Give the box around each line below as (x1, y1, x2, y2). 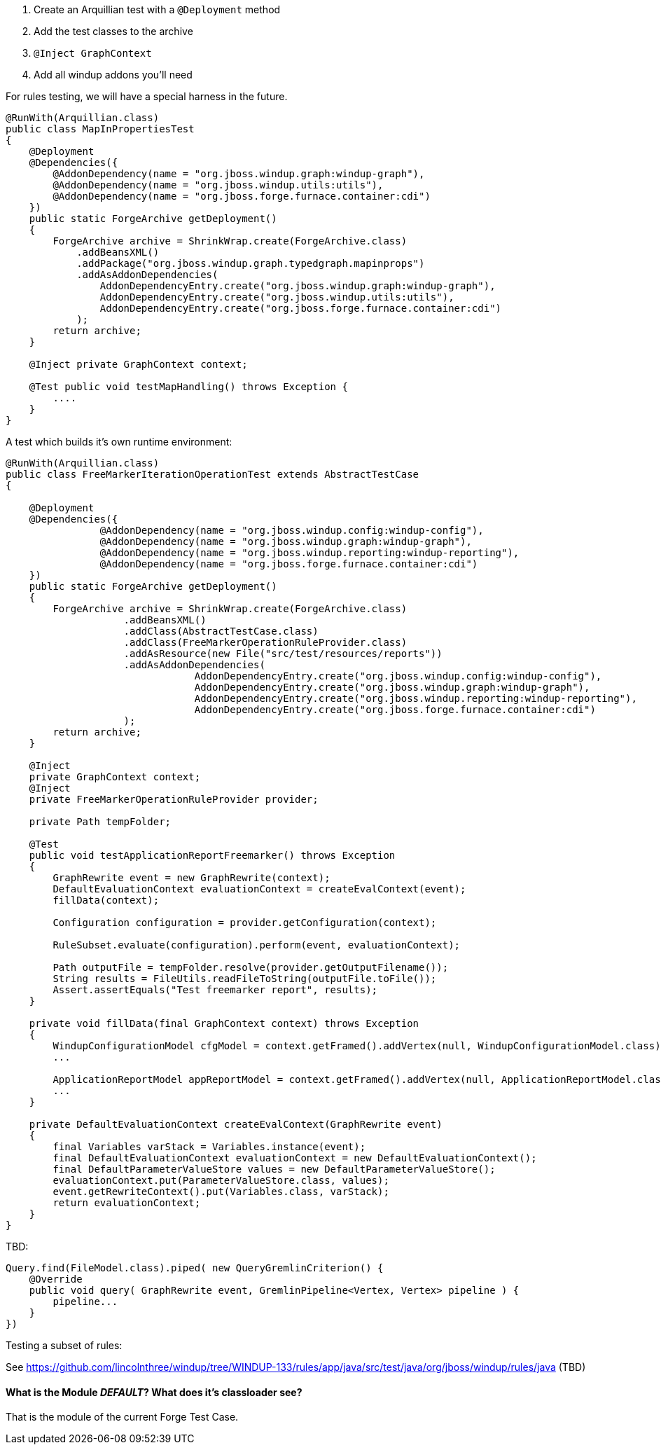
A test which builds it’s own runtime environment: (6, 436, 232, 448)
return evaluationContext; (53, 1197, 201, 1208)
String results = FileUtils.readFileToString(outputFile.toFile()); (53, 973, 437, 984)
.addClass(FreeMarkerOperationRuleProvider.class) (123, 637, 408, 648)
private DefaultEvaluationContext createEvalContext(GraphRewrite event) (29, 1119, 443, 1130)
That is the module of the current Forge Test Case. (6, 1411, 239, 1423)
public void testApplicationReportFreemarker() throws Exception (29, 850, 396, 861)
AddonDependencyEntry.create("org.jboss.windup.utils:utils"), (99, 291, 454, 303)
